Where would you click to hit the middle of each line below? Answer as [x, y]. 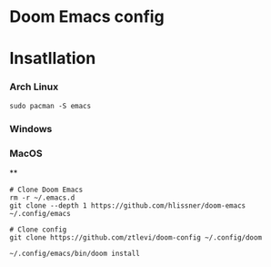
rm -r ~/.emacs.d [42, 198]
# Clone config [38, 230]
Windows [31, 128]
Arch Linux [34, 87]
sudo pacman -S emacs [50, 106]
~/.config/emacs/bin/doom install [75, 253]
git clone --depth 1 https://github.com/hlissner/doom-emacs [128, 205]
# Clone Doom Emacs [46, 190]
